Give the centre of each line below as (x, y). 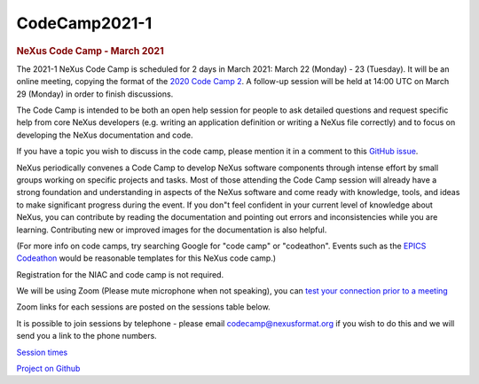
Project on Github (48, 369)
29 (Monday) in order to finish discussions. (95, 94)
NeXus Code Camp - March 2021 (90, 51)
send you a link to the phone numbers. (86, 336)
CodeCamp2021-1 (84, 23)
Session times (42, 352)
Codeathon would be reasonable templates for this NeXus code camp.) (146, 258)
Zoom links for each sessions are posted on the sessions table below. (143, 307)
